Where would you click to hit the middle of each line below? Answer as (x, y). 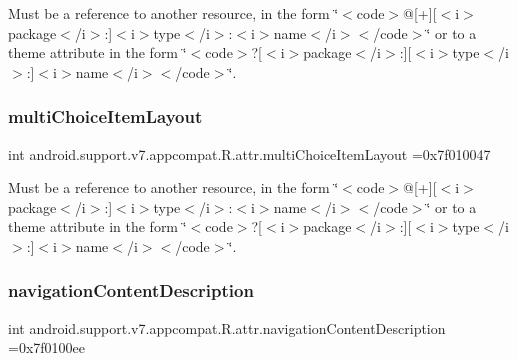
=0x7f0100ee (46, 347)
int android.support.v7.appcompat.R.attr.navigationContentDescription (227, 327)
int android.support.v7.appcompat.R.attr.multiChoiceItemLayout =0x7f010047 (249, 153)
